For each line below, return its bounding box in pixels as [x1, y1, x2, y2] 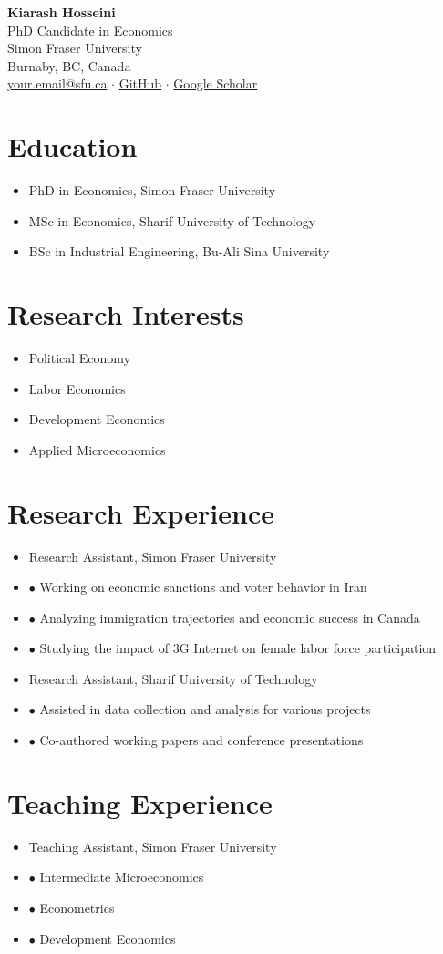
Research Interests [7, 296, 244, 333]
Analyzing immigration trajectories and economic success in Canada [39, 607, 420, 627]
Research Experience [7, 493, 274, 531]
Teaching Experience [7, 783, 273, 821]
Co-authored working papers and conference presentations [39, 731, 364, 750]
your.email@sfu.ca [7, 74, 108, 93]
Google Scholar [173, 74, 258, 93]
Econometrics [39, 897, 115, 917]
